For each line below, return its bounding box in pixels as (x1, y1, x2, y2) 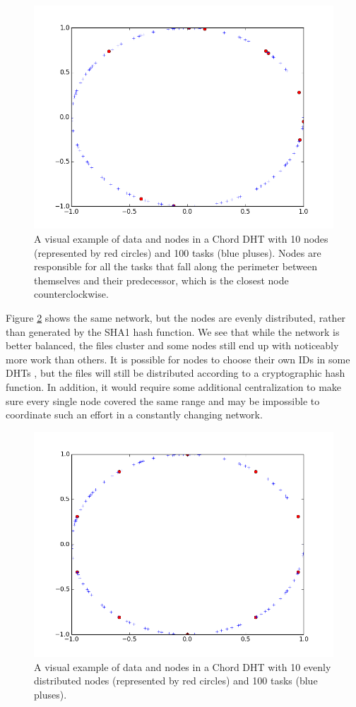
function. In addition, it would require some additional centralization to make (6, 379, 342, 394)
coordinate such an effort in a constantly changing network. (6, 407, 263, 422)
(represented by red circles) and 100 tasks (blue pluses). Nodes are (34, 245, 321, 260)
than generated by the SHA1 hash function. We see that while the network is (6, 324, 340, 339)
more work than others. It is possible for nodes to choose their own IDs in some (6, 351, 350, 366)
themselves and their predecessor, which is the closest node (34, 272, 289, 287)
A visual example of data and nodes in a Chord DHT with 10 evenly (34, 659, 331, 674)
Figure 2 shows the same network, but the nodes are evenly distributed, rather (6, 310, 346, 325)
